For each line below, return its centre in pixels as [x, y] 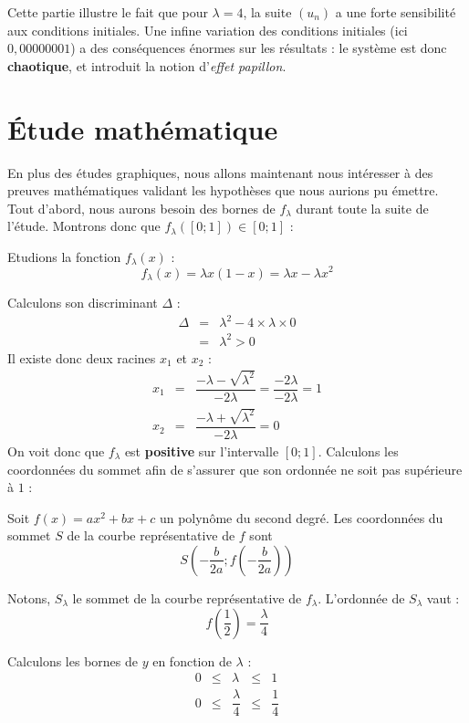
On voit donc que [56, 451]
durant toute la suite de [362, 208]
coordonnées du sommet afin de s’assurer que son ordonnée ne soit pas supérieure [235, 469]
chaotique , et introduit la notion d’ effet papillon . [147, 65]
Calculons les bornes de [73, 660]
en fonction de [192, 660]
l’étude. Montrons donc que [84, 226]
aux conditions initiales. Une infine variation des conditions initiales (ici [208, 30]
